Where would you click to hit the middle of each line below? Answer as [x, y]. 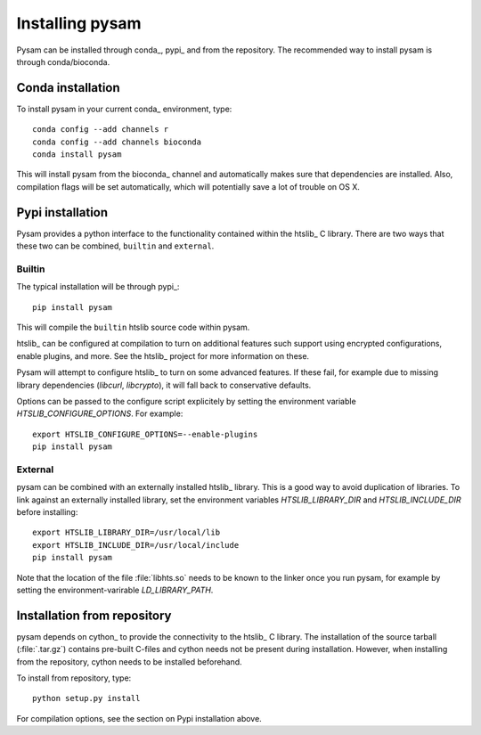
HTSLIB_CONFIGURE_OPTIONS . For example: [100, 413]
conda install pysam [77, 155]
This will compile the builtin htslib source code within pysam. [133, 327]
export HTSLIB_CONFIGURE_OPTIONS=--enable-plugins [145, 434]
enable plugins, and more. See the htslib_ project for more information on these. [163, 355]
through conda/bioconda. [63, 61]
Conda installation [68, 88]
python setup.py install [86, 698]
